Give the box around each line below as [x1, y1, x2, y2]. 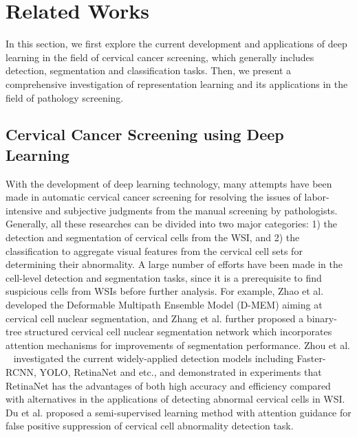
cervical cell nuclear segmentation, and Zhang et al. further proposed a [6, 311, 304, 325]
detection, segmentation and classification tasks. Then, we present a [6, 63, 292, 78]
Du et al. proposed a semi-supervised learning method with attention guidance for [6, 405, 351, 419]
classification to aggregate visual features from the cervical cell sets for [6, 243, 303, 258]
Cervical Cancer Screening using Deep [6, 124, 284, 145]
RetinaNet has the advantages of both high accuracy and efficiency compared [6, 378, 331, 392]
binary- [306, 311, 337, 325]
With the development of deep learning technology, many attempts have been [6, 176, 332, 190]
